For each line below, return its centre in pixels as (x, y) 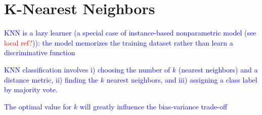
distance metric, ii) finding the (51, 79)
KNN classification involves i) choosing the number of (87, 69)
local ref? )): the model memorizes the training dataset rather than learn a (119, 42)
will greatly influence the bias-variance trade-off (154, 106)
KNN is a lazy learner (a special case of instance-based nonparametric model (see (130, 33)
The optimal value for (38, 106)
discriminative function (40, 52)
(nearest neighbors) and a (218, 69)
